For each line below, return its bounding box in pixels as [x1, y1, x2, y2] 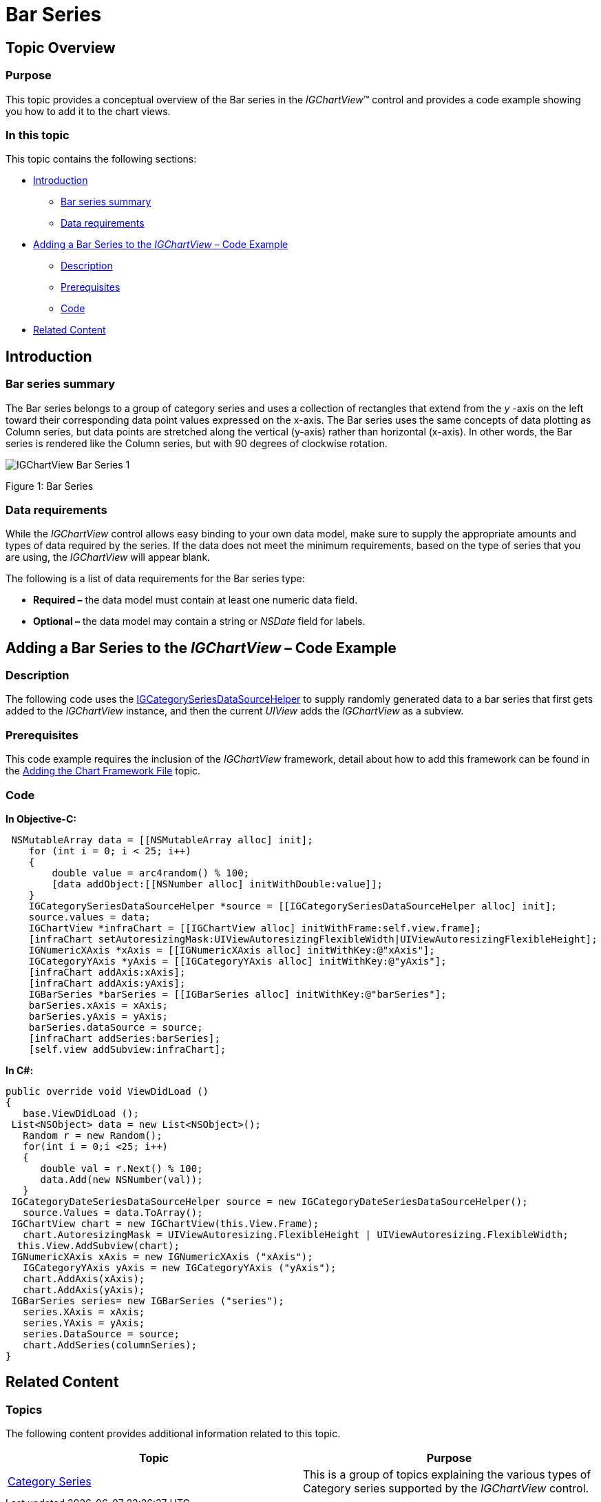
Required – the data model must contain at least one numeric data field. [33, 594, 358, 606]
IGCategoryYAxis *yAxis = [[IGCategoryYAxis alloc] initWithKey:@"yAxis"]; [28, 955, 447, 967]
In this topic [6, 127, 70, 142]
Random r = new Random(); [23, 1129, 162, 1141]
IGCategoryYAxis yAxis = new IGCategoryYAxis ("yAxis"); [23, 1262, 337, 1273]
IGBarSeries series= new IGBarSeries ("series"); [11, 1295, 284, 1306]
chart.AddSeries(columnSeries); [23, 1339, 198, 1350]
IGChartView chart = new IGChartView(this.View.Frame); [11, 1217, 319, 1229]
